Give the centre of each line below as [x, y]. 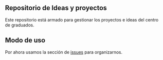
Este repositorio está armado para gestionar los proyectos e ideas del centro [82, 20]
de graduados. [20, 25]
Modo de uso [25, 40]
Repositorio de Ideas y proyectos [56, 8]
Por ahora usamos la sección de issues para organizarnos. [64, 52]
